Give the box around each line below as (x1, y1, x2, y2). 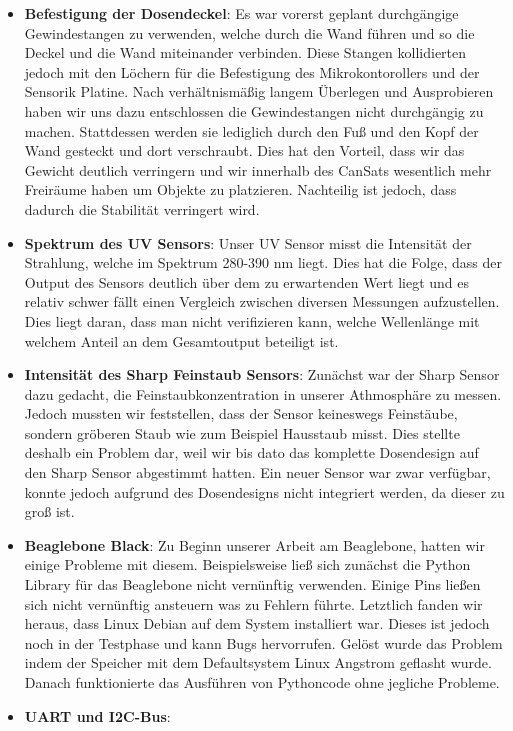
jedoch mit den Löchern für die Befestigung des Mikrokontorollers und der (24, 61, 480, 82)
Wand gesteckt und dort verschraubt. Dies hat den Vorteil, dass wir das (24, 140, 465, 161)
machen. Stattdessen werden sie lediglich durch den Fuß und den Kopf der (24, 120, 479, 141)
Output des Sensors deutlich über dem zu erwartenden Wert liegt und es (24, 271, 470, 292)
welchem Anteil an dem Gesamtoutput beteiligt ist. (24, 330, 339, 351)
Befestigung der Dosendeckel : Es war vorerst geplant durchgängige (24, 3, 459, 23)
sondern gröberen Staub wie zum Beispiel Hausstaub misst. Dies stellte (24, 422, 460, 443)
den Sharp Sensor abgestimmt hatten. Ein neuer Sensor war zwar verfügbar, (24, 462, 491, 483)
